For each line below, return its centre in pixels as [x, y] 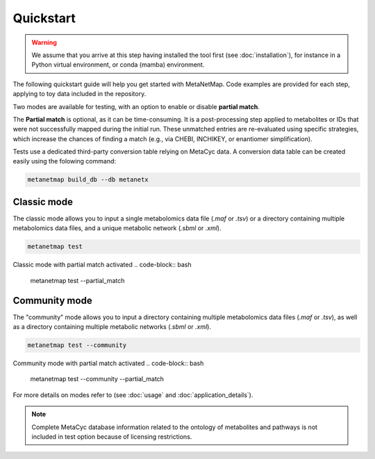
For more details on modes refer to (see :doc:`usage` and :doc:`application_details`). [133, 395]
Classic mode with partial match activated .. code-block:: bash [102, 265]
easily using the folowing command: [65, 161]
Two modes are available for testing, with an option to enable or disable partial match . [136, 106]
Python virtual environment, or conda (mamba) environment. [118, 65]
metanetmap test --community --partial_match [97, 379]
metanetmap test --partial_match [77, 280]
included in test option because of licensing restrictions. [112, 436]
